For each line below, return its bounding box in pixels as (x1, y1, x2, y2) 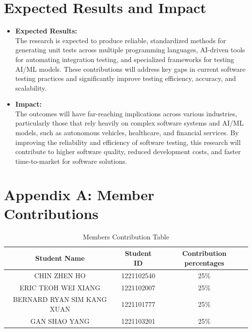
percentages (184, 257, 224, 268)
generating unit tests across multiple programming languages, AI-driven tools (15, 45, 245, 55)
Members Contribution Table (83, 231, 169, 241)
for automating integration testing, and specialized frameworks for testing (15, 54, 235, 64)
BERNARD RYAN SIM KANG (13, 294, 107, 304)
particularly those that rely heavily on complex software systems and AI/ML (15, 118, 244, 128)
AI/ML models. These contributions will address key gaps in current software (15, 63, 246, 74)
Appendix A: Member (4, 184, 155, 204)
